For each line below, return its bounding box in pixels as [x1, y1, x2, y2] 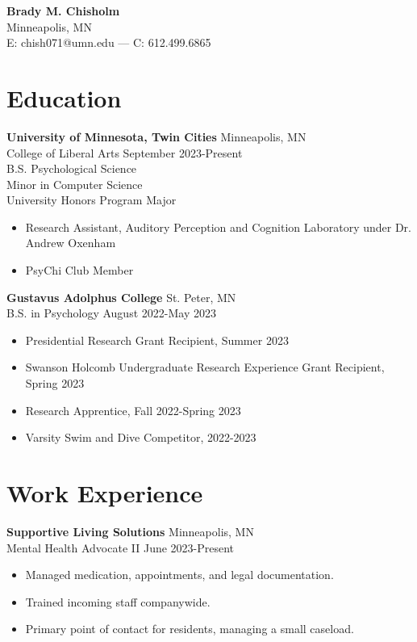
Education [6, 81, 122, 114]
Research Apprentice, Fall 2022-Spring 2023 [25, 401, 241, 418]
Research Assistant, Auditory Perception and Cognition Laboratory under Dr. [25, 218, 411, 235]
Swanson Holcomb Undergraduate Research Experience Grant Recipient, [25, 359, 385, 376]
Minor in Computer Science [6, 175, 143, 192]
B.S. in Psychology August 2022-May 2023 [6, 304, 216, 321]
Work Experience [6, 476, 203, 509]
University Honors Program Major [6, 191, 177, 208]
